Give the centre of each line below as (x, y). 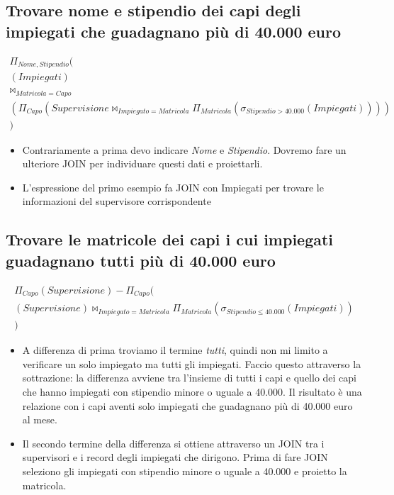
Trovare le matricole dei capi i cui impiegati (170, 239)
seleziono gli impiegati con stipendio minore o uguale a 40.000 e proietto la (185, 471)
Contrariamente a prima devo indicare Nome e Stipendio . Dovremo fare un (184, 149)
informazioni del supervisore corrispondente (117, 201)
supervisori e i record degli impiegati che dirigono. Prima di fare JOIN (175, 457)
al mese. (40, 419)
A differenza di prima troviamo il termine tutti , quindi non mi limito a (175, 350)
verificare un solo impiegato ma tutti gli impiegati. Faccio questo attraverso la (192, 363)
